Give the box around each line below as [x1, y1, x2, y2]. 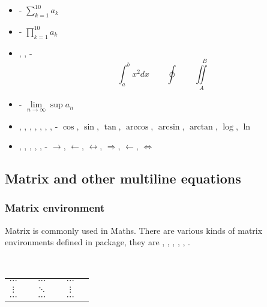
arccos [125, 122, 149, 131]
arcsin [158, 122, 180, 131]
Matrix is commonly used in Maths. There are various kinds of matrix [5, 224, 263, 236]
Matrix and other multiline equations [5, 169, 241, 188]
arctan [189, 122, 213, 131]
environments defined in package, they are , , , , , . [5, 236, 190, 248]
